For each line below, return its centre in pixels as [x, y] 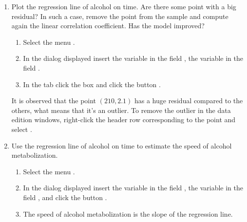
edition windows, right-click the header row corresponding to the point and [123, 120]
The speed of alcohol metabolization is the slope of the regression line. [128, 213]
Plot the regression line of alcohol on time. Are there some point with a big [124, 6]
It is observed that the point [54, 101]
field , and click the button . [65, 197]
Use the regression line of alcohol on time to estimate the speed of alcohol [122, 145]
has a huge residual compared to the [189, 101]
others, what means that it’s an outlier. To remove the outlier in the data [121, 110]
